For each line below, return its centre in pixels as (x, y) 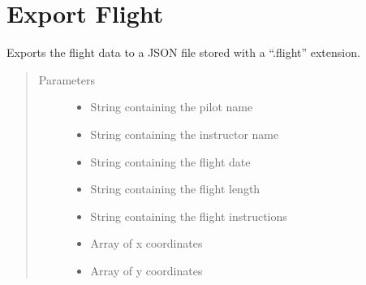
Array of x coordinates (146, 243)
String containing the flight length (175, 189)
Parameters (67, 79)
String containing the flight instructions (189, 216)
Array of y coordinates (146, 270)
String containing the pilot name (172, 107)
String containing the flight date (170, 161)
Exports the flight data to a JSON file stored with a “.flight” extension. (183, 52)
